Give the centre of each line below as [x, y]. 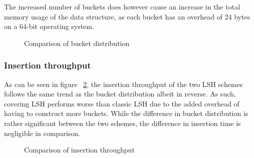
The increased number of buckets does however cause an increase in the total [122, 6]
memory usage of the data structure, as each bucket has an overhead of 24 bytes [127, 16]
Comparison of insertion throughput [79, 150]
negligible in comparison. [42, 133]
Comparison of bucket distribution [77, 43]
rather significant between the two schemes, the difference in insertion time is [122, 123]
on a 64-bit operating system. [49, 26]
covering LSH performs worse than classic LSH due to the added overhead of [122, 103]
